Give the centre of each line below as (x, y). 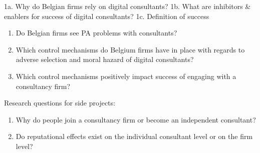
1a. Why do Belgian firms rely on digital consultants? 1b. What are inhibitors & (127, 6)
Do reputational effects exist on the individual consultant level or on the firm (134, 136)
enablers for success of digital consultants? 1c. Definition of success (107, 16)
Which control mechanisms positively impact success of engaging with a (126, 76)
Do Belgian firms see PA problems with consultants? (96, 33)
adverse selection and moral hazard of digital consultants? (105, 59)
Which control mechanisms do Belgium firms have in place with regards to (130, 49)
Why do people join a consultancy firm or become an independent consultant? (136, 119)
